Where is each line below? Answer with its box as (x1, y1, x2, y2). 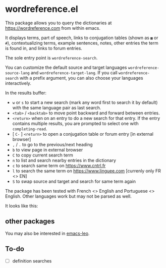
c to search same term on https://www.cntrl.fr (12, 162, 106, 168)
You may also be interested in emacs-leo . (5, 230, 90, 236)
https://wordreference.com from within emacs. (5, 25, 101, 31)
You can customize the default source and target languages (5, 64, 127, 70)
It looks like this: (5, 203, 38, 209)
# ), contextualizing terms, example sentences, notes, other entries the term (5, 40, 159, 46)
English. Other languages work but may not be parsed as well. (5, 193, 132, 199)
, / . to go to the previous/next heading (12, 141, 93, 147)
